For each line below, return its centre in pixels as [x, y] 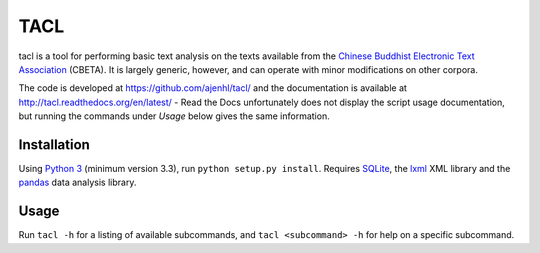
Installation [54, 144]
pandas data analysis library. [77, 182]
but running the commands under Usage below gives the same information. [174, 116]
